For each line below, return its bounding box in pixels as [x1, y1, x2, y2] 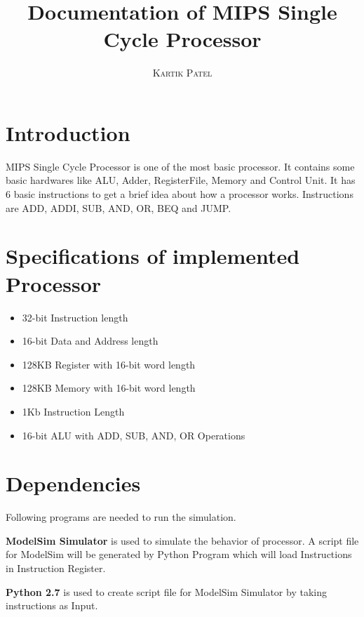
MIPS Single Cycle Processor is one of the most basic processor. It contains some [6, 159, 355, 173]
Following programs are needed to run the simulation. [6, 510, 236, 524]
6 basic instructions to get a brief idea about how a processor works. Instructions [6, 187, 353, 201]
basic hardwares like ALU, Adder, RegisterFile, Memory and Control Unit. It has [6, 173, 356, 187]
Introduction [6, 118, 130, 147]
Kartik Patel [152, 65, 213, 80]
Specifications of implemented [6, 241, 300, 270]
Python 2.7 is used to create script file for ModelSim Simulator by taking [6, 584, 327, 599]
